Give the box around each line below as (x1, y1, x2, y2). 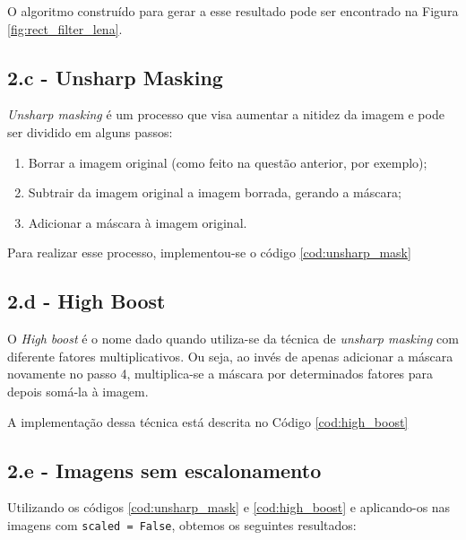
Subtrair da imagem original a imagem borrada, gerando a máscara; (28, 183, 401, 202)
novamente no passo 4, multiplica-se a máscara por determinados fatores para (7, 364, 434, 383)
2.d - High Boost (7, 287, 166, 315)
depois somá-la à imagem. (7, 381, 149, 400)
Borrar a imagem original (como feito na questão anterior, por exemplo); (28, 152, 427, 171)
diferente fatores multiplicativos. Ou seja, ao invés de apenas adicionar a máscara (7, 346, 453, 365)
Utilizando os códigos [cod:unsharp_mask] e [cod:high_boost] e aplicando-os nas (7, 498, 451, 517)
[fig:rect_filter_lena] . (7, 19, 123, 38)
